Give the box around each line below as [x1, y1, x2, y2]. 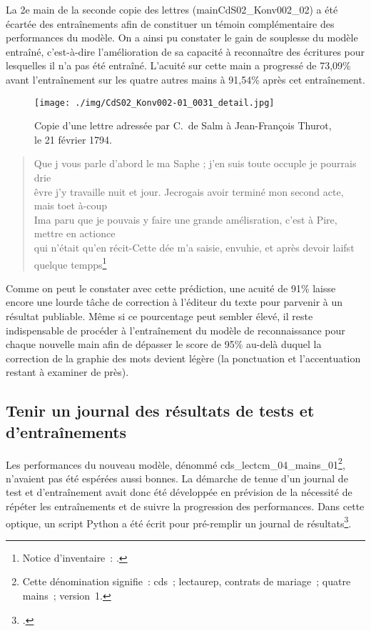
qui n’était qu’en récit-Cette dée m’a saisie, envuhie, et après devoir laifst [34, 239, 355, 254]
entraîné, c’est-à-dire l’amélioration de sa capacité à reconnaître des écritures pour [6, 44, 365, 59]
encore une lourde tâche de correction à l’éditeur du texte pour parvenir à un [6, 294, 343, 309]
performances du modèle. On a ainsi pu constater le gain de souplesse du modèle [6, 30, 358, 45]
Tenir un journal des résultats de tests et [6, 399, 315, 422]
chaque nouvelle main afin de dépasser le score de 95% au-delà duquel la [6, 337, 322, 352]
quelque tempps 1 [34, 254, 107, 272]
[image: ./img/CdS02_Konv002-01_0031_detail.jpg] [34, 97, 275, 108]
